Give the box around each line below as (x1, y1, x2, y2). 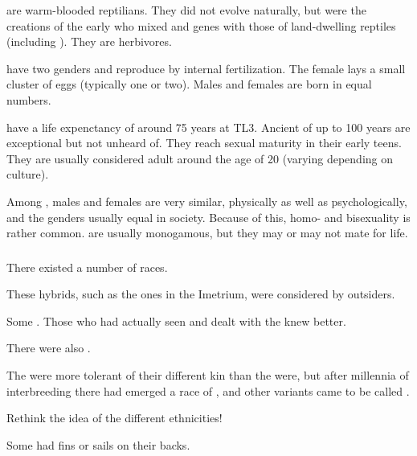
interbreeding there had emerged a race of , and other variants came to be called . (6, 382, 410, 399)
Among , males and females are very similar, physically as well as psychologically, (6, 192, 407, 209)
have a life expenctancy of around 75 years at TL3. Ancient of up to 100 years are (6, 118, 411, 135)
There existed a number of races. (6, 258, 168, 275)
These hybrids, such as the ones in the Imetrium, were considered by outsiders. (6, 286, 395, 302)
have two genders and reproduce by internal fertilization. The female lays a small (6, 60, 406, 76)
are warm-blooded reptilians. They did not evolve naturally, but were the (6, 2, 366, 18)
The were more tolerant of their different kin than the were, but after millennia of (6, 367, 409, 384)
